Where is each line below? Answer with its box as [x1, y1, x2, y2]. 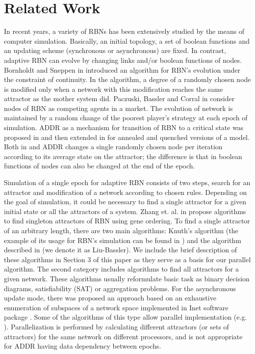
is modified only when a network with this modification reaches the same [4, 83, 223, 94]
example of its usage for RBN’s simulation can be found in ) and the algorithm [4, 235, 241, 245]
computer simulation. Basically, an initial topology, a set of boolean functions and [4, 35, 250, 46]
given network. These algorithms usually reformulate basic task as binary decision [4, 273, 250, 283]
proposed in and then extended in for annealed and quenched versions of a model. [4, 132, 250, 142]
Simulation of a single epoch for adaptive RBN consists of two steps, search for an [4, 177, 251, 188]
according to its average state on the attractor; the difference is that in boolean [4, 151, 242, 161]
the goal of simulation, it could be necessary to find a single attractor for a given [4, 196, 246, 207]
